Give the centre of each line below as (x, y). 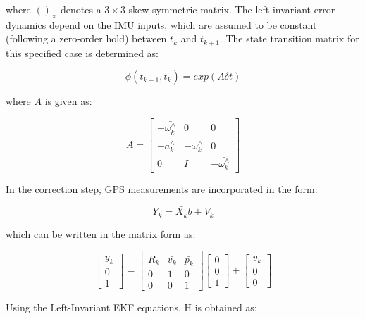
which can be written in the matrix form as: (101, 233)
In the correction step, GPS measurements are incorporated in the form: (162, 188)
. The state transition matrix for (289, 38)
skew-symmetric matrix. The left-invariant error (232, 9)
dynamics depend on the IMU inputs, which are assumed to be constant (161, 24)
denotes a (81, 9)
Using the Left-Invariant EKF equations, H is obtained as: (131, 307)
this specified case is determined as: (82, 52)
